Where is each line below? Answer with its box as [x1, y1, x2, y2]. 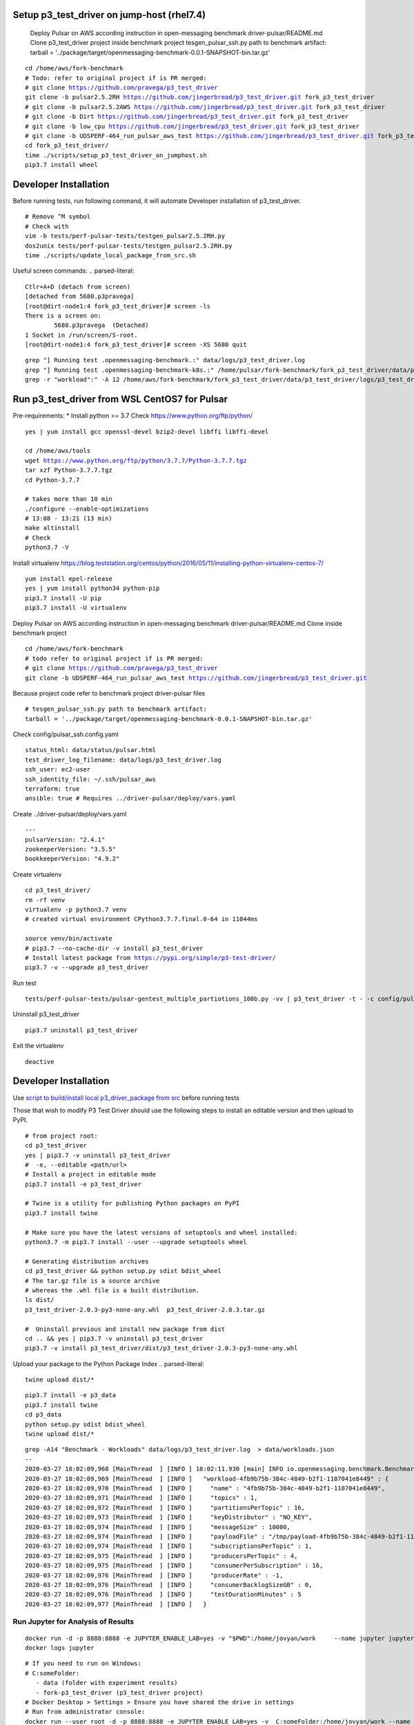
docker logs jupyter [25, 1644, 95, 1652]
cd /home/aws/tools [25, 447, 91, 455]
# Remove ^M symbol [25, 213, 91, 221]
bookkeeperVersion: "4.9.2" [25, 855, 120, 862]
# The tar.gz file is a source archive [25, 1276, 160, 1285]
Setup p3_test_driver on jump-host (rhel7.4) [12, 9, 206, 21]
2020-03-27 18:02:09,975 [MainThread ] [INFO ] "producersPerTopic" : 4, [25, 1552, 298, 1559]
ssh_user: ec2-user [25, 766, 91, 773]
